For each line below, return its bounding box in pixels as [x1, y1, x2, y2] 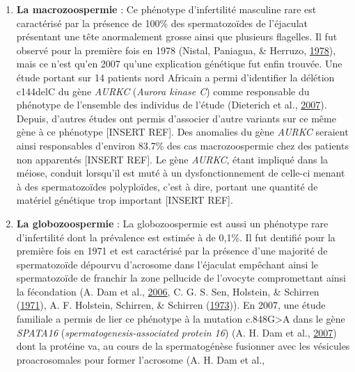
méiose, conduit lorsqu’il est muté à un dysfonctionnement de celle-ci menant [16, 165, 345, 180]
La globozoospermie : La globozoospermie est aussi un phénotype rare [16, 216, 329, 230]
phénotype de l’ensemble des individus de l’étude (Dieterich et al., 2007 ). [16, 97, 327, 112]
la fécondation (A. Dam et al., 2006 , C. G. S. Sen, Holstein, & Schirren [16, 284, 319, 298]
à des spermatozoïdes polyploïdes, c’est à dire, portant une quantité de [16, 179, 318, 193]
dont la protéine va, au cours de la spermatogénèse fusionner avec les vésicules [16, 339, 350, 353]
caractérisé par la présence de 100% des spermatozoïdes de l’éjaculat [16, 15, 308, 30]
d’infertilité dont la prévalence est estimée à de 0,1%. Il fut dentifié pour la [16, 229, 336, 244]
